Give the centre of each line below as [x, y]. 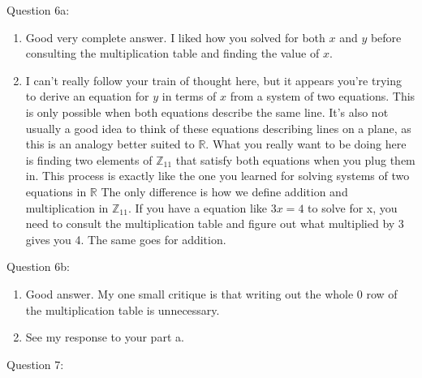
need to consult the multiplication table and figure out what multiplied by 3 [215, 223]
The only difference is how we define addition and [224, 191]
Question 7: [35, 364]
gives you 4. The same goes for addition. [126, 239]
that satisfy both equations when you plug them [295, 159]
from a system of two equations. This [323, 96]
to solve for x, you [353, 207]
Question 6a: [38, 10]
